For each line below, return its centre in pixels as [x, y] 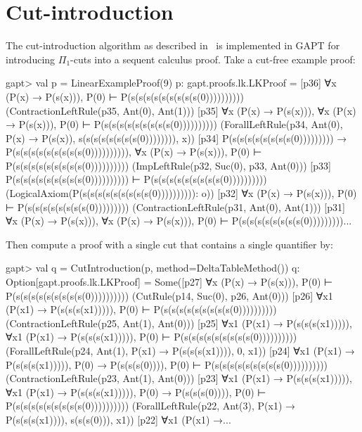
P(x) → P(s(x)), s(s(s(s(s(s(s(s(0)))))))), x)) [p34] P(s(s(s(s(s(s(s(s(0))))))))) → [176, 138]
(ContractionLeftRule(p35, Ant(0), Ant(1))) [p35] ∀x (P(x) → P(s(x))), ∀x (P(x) [181, 110]
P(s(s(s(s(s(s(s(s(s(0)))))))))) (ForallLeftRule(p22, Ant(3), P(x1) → [151, 406]
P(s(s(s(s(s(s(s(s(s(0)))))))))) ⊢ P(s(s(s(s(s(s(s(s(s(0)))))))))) [136, 179]
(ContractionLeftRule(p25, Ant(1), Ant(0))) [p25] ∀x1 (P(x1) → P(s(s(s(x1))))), [179, 323]
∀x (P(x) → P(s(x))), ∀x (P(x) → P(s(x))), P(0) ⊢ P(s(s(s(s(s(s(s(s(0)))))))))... [179, 221]
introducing [31, 59]
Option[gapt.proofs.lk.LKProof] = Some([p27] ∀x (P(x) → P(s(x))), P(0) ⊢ [169, 282]
